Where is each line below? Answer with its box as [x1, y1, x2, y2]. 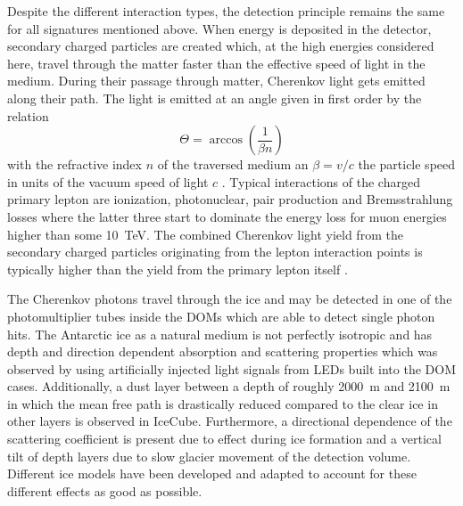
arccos [209, 134, 243, 147]
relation [7, 106, 49, 125]
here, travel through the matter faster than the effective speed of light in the [7, 53, 426, 72]
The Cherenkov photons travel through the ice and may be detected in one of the [7, 290, 452, 308]
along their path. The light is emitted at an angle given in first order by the [7, 88, 422, 107]
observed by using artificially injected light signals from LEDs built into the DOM [7, 359, 456, 378]
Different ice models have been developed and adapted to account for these [7, 464, 417, 483]
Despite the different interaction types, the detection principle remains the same [7, 2, 445, 20]
